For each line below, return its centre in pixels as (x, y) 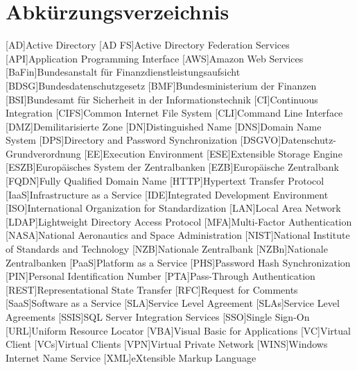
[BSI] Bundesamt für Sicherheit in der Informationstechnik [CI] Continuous (162, 99)
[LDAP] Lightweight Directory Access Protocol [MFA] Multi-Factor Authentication (179, 221)
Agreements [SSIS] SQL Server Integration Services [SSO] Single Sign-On (158, 317)
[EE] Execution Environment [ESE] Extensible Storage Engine (213, 153)
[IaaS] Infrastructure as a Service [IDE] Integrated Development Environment (167, 194)
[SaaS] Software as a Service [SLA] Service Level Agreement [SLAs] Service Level (173, 303)
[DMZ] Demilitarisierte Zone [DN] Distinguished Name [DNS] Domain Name (164, 126)
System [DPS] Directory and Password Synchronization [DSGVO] (143, 140)
